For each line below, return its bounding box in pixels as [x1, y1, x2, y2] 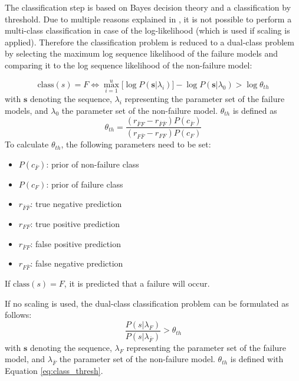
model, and [5, 353, 45, 365]
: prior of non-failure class [46, 157, 139, 170]
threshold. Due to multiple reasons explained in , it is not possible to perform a [5, 12, 292, 25]
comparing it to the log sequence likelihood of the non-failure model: [5, 58, 252, 71]
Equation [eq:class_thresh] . [5, 364, 103, 377]
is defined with [230, 353, 284, 365]
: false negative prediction [30, 257, 123, 270]
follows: [5, 308, 32, 321]
